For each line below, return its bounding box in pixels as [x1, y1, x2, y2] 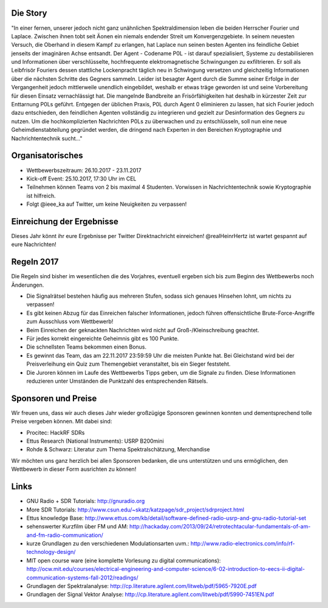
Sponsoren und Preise [11, 393, 97, 403]
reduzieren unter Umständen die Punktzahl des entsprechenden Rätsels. [26, 377, 208, 384]
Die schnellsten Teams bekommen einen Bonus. [26, 343, 147, 350]
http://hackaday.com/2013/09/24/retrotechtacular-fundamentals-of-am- [129, 523, 311, 530]
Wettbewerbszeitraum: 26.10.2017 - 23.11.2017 [26, 166, 142, 174]
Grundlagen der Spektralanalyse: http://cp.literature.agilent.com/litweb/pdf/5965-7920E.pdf [26, 582, 257, 590]
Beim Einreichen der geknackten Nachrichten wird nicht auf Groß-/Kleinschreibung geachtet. [26, 326, 259, 333]
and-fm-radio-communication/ [26, 531, 103, 539]
